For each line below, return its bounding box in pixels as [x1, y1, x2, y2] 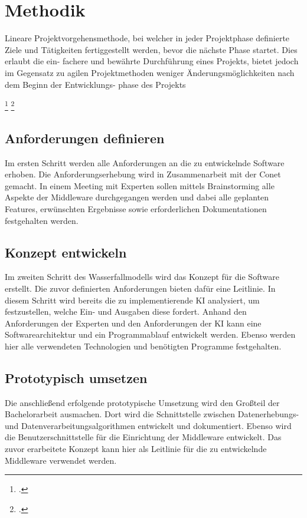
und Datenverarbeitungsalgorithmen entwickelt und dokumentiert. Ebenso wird [5, 419, 292, 431]
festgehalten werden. [5, 214, 79, 226]
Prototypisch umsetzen [5, 368, 148, 387]
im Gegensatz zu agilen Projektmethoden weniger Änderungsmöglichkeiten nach [5, 66, 295, 78]
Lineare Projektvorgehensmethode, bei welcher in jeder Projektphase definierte [5, 32, 290, 44]
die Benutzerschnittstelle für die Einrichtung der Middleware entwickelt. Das [5, 431, 282, 443]
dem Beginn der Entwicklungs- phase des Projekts [5, 78, 186, 90]
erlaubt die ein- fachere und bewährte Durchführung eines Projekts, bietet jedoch [5, 55, 299, 67]
